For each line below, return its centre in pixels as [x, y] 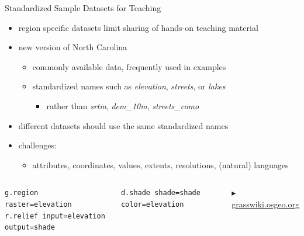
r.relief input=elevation [55, 216]
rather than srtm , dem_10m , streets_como [123, 105]
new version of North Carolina [73, 47]
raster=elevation [38, 204]
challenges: [37, 145]
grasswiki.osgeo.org [265, 204]
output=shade [30, 228]
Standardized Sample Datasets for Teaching [83, 8]
